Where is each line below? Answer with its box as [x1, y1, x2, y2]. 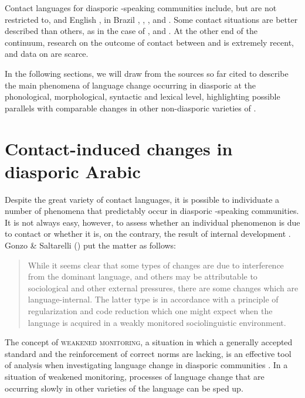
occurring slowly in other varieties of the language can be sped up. [5, 382, 243, 394]
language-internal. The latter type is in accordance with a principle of [28, 293, 279, 305]
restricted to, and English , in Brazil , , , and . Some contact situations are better [5, 13, 298, 25]
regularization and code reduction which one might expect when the [28, 305, 273, 317]
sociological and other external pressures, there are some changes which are [28, 281, 299, 294]
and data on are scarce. [5, 47, 89, 60]
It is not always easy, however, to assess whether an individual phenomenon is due [5, 216, 300, 228]
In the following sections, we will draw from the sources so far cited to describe [5, 67, 289, 79]
